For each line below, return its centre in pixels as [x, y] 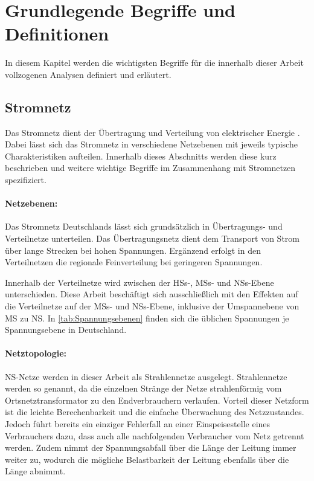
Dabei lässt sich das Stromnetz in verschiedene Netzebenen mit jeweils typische [151, 144]
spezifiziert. [26, 180]
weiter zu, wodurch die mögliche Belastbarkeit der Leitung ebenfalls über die [147, 459]
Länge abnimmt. [35, 471]
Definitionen [57, 34]
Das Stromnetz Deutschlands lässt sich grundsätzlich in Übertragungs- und [144, 226]
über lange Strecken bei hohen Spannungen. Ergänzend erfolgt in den [133, 250]
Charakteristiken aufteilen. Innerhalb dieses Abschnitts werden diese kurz [141, 156]
